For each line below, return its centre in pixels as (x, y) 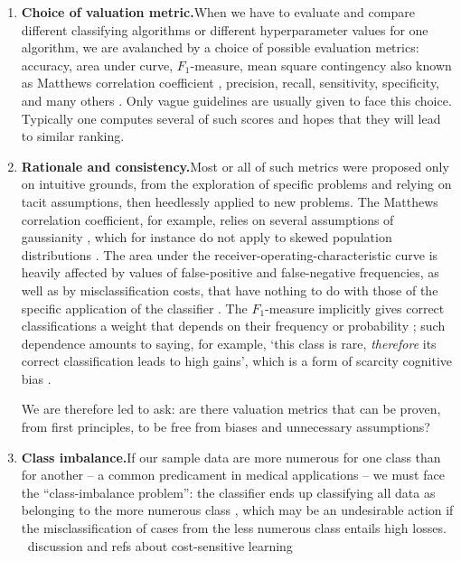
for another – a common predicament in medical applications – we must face (233, 475)
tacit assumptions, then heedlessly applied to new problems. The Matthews (230, 201)
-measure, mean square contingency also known (321, 65)
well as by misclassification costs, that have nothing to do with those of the (230, 290)
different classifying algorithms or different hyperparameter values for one (225, 29)
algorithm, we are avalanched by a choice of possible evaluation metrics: (220, 47)
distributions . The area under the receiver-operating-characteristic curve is (230, 254)
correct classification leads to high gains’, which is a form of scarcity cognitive (236, 361)
